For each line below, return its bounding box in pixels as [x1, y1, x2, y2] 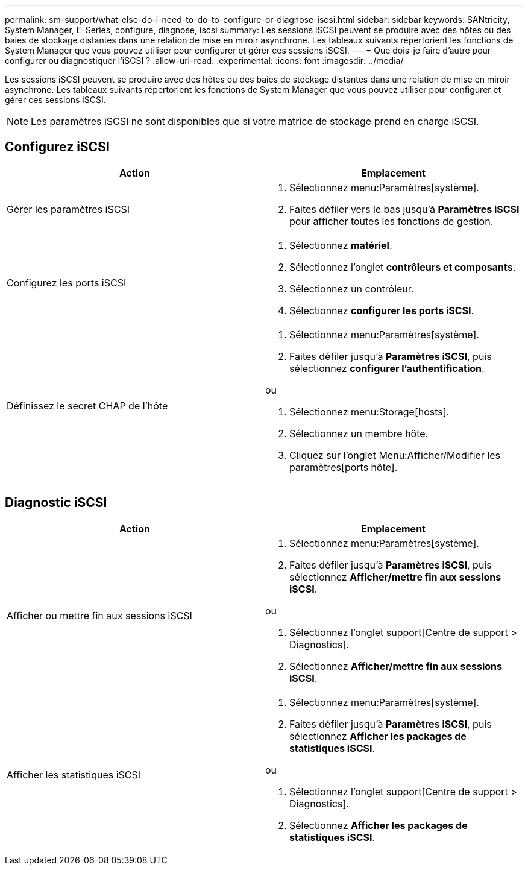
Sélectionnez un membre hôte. [289, 427, 429, 440]
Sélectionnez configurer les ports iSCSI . [289, 304, 474, 317]
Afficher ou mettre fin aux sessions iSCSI [7, 609, 192, 622]
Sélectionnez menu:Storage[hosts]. [289, 405, 450, 418]
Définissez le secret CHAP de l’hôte [7, 399, 168, 412]
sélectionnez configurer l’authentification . [289, 362, 485, 374]
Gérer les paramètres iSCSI [7, 203, 130, 215]
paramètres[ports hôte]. [289, 461, 398, 473]
